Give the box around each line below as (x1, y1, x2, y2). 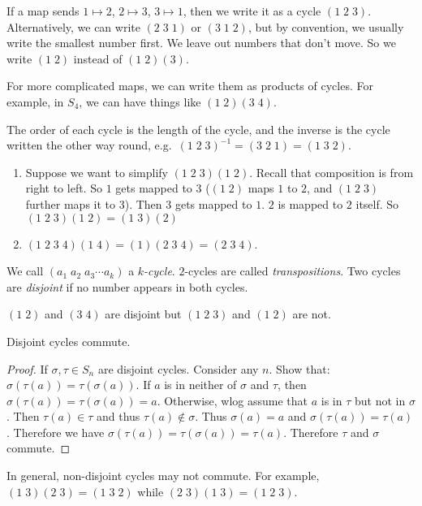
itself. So (355, 195, 399, 212)
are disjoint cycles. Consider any (97, 360, 259, 377)
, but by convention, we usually (248, 18, 404, 35)
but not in (354, 391, 406, 409)
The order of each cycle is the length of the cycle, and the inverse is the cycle (6, 120, 390, 137)
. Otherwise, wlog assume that (157, 391, 308, 409)
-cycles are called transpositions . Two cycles (184, 262, 401, 279)
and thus (96, 408, 140, 425)
